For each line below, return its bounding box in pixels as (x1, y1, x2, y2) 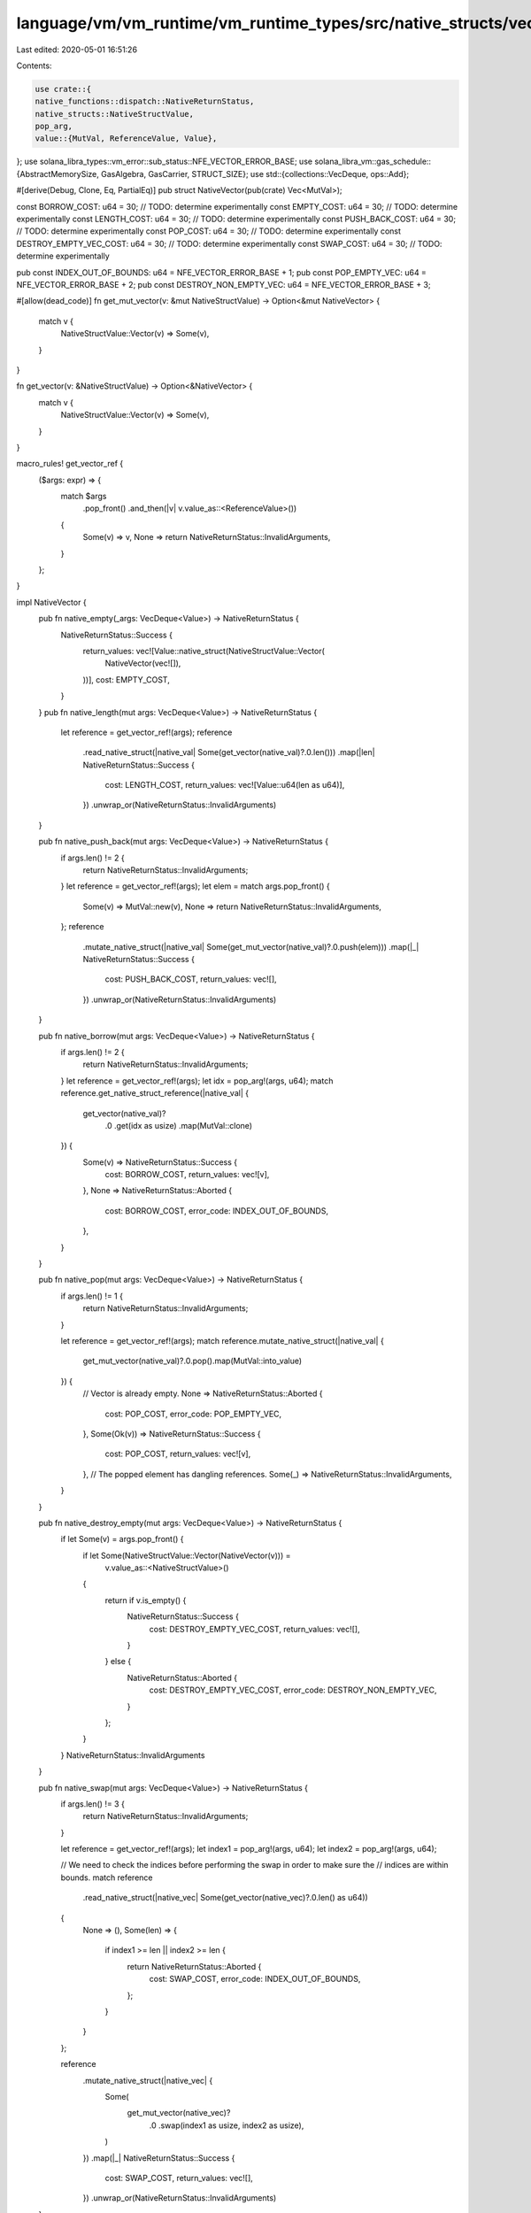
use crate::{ (35, 84, 92, 94)
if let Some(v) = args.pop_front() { (60, 1534, 185, 1545)
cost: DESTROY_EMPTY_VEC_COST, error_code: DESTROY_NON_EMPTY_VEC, (149, 1685, 437, 1695)
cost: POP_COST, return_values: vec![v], (104, 1448, 251, 1460)
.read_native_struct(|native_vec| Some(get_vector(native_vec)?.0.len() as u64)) (82, 1893, 369, 1903)
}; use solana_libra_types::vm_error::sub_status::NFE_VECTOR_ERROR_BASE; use (16, 156, 313, 167)
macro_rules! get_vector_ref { (16, 459, 124, 469)
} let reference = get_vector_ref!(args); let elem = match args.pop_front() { (60, 881, 331, 891)
